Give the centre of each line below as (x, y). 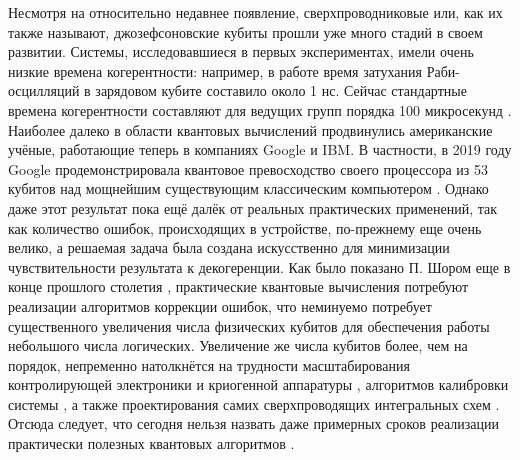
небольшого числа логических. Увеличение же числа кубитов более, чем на (238, 345)
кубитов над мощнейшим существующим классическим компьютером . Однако (248, 188)
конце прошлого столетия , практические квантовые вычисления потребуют (238, 286)
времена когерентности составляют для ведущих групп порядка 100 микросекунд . (260, 109)
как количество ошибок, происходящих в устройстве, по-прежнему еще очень (245, 227)
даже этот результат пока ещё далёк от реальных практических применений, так (253, 207)
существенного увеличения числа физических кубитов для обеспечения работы (249, 325)
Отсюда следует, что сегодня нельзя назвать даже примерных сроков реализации (254, 423)
